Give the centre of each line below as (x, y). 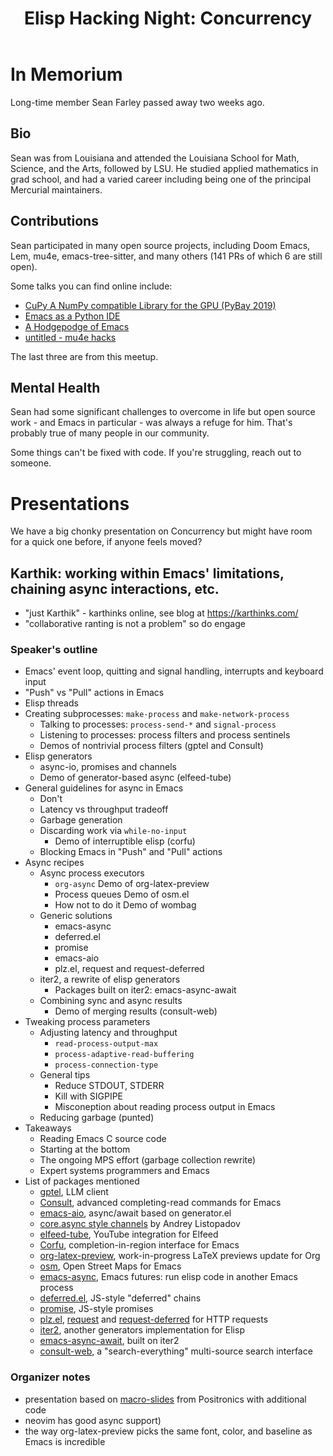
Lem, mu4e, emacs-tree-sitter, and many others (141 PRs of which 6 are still (166, 256)
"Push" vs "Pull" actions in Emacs (94, 693)
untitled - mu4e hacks (70, 337)
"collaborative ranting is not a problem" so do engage (135, 624)
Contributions (54, 221)
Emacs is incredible (65, 1441)
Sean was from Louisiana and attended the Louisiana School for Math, (155, 158)
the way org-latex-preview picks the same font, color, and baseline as (168, 1431)
